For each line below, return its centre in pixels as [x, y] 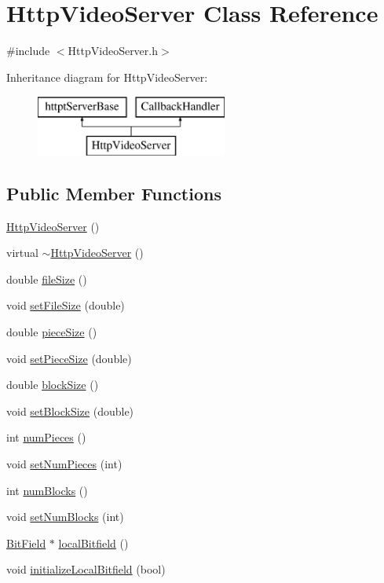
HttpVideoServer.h [113, 51]
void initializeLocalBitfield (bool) [86, 569]
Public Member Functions [114, 193]
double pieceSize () [52, 332]
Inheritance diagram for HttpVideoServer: [107, 77]
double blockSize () [53, 385]
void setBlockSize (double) [70, 411]
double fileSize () [47, 279]
